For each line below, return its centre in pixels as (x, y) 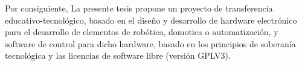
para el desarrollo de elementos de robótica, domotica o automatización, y (142, 32)
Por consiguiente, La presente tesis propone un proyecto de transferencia (139, 8)
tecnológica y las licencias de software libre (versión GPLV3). (118, 55)
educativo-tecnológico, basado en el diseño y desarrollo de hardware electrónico (151, 20)
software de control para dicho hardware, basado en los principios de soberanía (150, 43)
